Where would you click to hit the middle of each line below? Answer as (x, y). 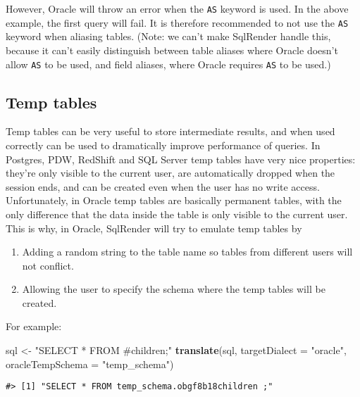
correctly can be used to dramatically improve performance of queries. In (163, 145)
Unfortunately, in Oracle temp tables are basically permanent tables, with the (174, 200)
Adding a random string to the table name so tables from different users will (187, 252)
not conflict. (48, 265)
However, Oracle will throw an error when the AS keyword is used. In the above (177, 8)
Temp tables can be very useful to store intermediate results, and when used (170, 131)
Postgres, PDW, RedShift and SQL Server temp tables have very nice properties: (181, 159)
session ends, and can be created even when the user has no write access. (163, 186)
